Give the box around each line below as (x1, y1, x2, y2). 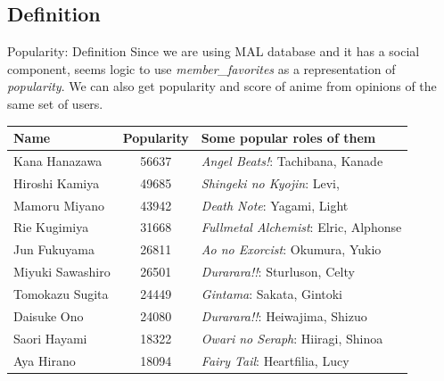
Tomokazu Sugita (13, 284, 109, 302)
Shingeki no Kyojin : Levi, (201, 173, 340, 192)
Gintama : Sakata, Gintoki (201, 284, 342, 302)
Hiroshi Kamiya (13, 173, 100, 192)
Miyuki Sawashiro (13, 262, 111, 281)
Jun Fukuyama (13, 240, 95, 259)
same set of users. (7, 94, 103, 112)
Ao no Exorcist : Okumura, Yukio (201, 240, 382, 259)
